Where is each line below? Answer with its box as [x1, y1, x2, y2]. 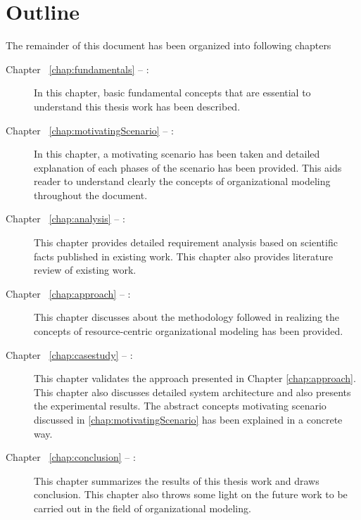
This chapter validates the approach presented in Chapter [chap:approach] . [34, 371, 356, 386]
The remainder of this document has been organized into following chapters [6, 38, 331, 53]
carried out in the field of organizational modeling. [34, 500, 251, 515]
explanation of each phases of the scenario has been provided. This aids [34, 160, 342, 175]
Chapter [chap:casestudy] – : [6, 347, 133, 362]
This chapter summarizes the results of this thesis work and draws [34, 473, 319, 488]
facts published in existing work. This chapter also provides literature [34, 248, 333, 263]
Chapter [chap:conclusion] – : [6, 450, 136, 464]
